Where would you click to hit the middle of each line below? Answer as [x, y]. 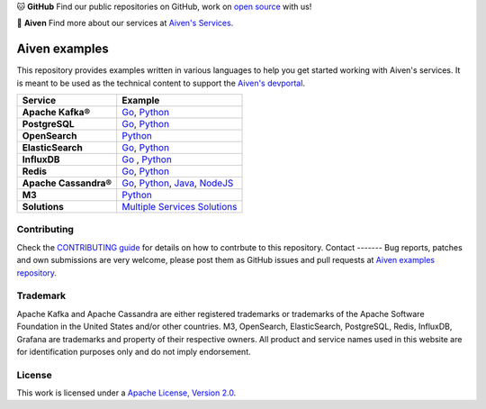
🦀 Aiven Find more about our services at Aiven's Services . [125, 23]
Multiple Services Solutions [180, 207]
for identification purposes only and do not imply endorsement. [134, 351]
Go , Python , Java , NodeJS [178, 183]
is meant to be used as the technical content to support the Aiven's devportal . [161, 83]
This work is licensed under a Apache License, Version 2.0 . [126, 393]
